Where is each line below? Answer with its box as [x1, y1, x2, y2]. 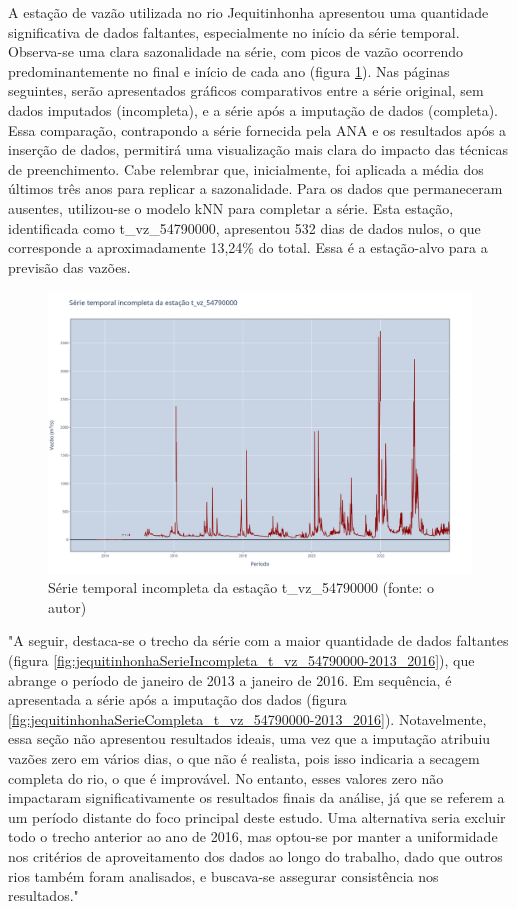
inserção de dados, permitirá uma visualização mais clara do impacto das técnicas [8, 139, 508, 160]
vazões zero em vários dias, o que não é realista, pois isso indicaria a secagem [8, 748, 480, 769]
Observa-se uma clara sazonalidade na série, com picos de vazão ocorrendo [8, 41, 464, 62]
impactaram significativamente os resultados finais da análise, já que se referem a [8, 787, 505, 808]
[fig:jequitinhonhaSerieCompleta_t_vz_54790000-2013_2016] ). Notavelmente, [8, 708, 487, 729]
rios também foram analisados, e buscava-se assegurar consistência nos [8, 865, 439, 886]
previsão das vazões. [8, 256, 131, 277]
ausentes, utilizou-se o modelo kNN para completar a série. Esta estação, [8, 197, 454, 218]
